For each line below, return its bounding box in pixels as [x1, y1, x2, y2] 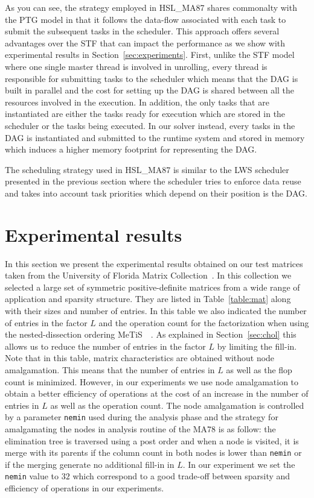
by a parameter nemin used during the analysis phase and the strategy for [5, 411, 278, 423]
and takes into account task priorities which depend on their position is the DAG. [5, 186, 307, 199]
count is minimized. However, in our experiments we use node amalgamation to [5, 375, 299, 388]
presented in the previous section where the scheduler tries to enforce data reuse [5, 175, 301, 188]
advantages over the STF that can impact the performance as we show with [5, 36, 286, 49]
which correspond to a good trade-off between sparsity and [72, 470, 290, 482]
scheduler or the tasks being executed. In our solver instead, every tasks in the [5, 119, 295, 131]
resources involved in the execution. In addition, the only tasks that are [5, 95, 269, 108]
